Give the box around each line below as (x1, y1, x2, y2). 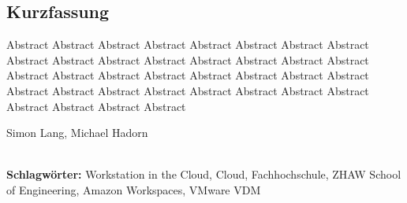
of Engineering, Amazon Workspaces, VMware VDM (6, 181, 261, 197)
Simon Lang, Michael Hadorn (6, 124, 148, 141)
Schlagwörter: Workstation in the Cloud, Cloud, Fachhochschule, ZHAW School (6, 166, 401, 183)
